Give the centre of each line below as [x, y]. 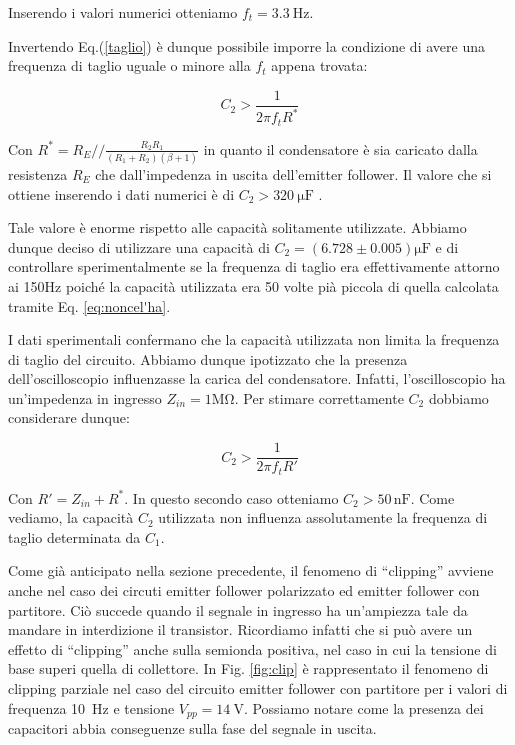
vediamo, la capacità [71, 517]
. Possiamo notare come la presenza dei [363, 707]
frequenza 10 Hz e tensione [91, 707]
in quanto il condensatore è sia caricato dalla [340, 148]
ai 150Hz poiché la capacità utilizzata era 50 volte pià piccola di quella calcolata [253, 285]
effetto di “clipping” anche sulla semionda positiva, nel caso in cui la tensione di [252, 648]
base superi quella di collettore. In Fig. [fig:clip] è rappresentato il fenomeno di [248, 668]
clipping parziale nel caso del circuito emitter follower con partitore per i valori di [258, 687]
